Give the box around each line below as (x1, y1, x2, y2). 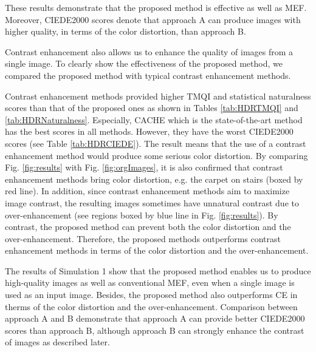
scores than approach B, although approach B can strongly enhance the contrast (5, 323, 304, 336)
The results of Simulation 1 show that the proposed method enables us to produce (5, 264, 311, 277)
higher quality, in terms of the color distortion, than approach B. (5, 25, 246, 38)
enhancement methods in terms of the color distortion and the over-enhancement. (5, 244, 309, 257)
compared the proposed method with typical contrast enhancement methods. (5, 69, 291, 81)
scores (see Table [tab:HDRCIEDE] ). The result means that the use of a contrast (5, 137, 306, 149)
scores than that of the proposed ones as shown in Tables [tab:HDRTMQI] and (5, 101, 298, 114)
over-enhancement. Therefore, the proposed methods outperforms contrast (5, 232, 281, 245)
